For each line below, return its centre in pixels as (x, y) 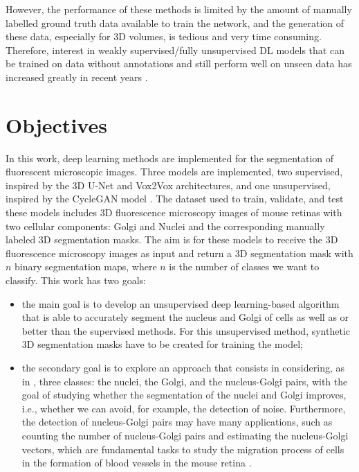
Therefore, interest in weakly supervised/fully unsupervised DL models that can (175, 50)
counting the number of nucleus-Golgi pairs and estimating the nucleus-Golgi (185, 435)
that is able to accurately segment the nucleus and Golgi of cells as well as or (185, 317)
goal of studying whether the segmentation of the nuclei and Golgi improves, (184, 395)
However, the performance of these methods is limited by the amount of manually (179, 9)
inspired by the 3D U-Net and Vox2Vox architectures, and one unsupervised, (168, 185)
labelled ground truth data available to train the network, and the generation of (175, 23)
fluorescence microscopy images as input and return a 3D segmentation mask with (179, 253)
